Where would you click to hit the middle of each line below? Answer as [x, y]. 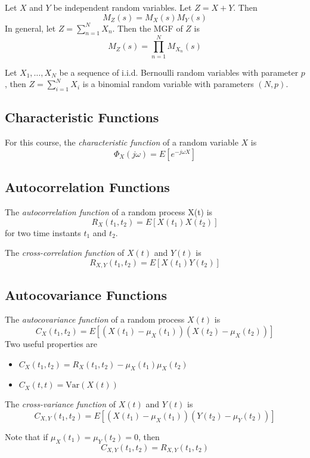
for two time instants [43, 232]
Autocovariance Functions [86, 294]
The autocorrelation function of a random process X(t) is [109, 211]
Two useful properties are [51, 343]
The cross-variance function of [61, 404]
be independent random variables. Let [123, 7]
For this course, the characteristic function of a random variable [122, 142]
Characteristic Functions [82, 117]
